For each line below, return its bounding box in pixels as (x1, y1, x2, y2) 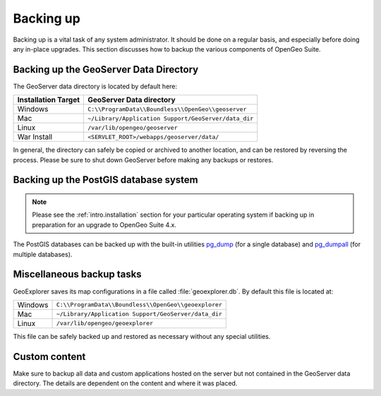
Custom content (13, 350, 86, 363)
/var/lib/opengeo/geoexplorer (56, 320, 154, 328)
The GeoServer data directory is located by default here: (13, 82, 178, 90)
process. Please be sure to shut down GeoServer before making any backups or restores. (13, 155, 274, 164)
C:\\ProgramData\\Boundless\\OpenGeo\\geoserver (87, 105, 247, 113)
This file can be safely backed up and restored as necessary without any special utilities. (13, 332, 271, 340)
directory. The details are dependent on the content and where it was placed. (13, 379, 238, 388)
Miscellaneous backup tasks (13, 268, 142, 280)
